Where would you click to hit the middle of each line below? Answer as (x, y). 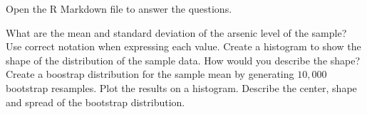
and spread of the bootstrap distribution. (95, 102)
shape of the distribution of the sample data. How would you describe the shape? (183, 60)
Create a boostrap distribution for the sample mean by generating (150, 74)
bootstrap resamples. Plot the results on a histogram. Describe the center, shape (181, 87)
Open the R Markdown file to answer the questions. (119, 8)
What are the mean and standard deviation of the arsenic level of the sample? (176, 32)
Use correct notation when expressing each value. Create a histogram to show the (183, 46)
